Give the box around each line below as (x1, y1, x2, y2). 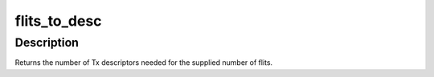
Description (14, 35, 80, 50)
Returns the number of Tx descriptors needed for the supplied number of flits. (14, 58, 273, 67)
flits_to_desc (14, 12, 102, 30)
